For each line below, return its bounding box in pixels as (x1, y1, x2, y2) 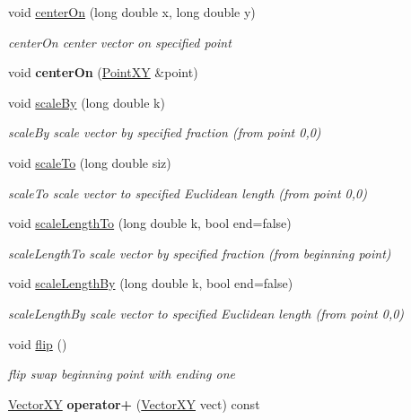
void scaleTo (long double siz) (8, 153, 171, 171)
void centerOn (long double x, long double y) (8, 3, 256, 21)
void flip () (8, 334, 67, 353)
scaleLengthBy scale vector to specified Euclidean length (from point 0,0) (8, 303, 405, 322)
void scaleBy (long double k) (8, 92, 165, 111)
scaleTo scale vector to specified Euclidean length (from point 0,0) (8, 183, 367, 202)
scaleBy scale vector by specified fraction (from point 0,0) (8, 123, 321, 142)
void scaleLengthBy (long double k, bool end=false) (8, 274, 293, 293)
